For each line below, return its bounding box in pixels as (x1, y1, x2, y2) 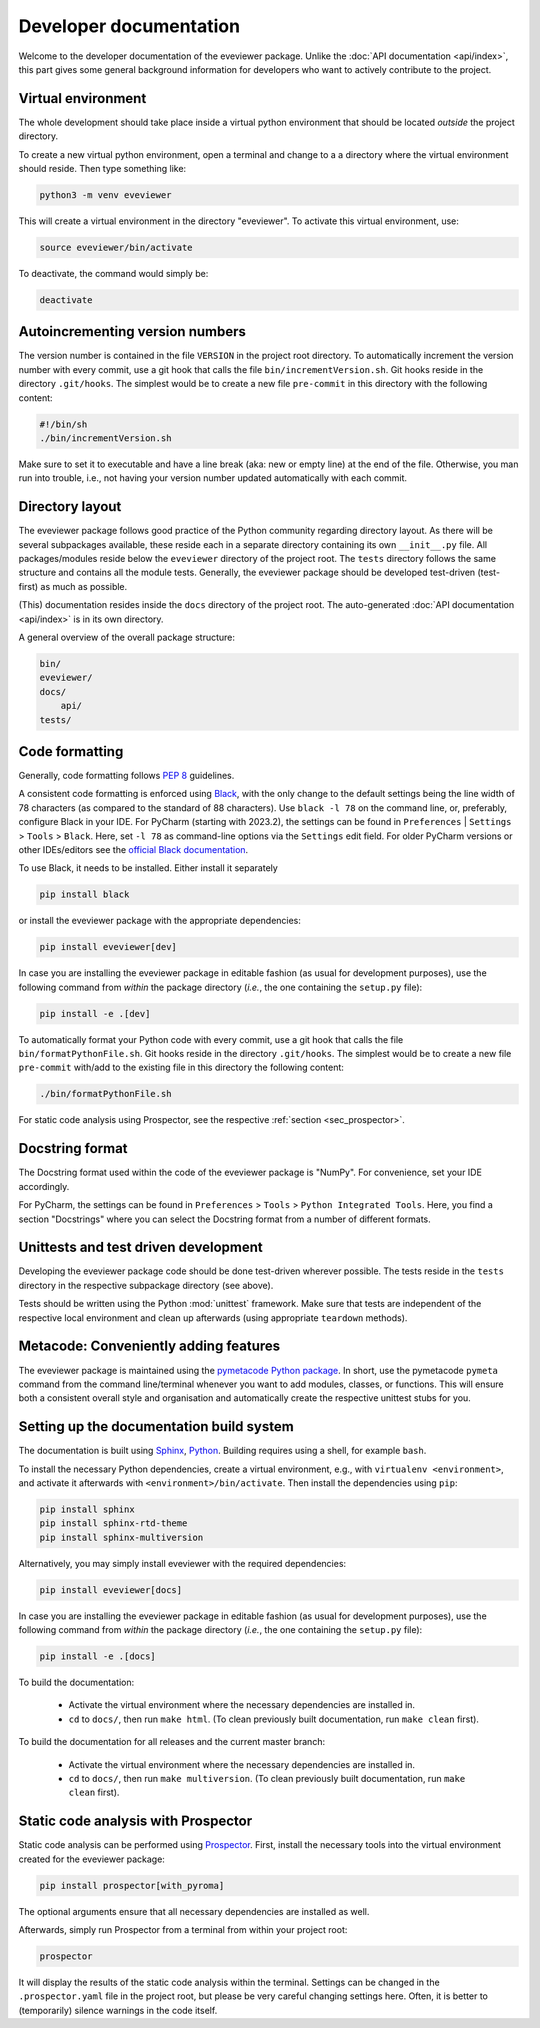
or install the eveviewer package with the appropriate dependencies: (18, 915, 302, 927)
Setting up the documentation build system (18, 1418, 294, 1435)
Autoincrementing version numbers (18, 323, 247, 340)
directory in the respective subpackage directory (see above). (18, 1279, 274, 1291)
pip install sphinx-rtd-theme (39, 1518, 188, 1529)
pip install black (39, 889, 130, 900)
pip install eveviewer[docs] (39, 1584, 183, 1595)
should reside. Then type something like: (18, 163, 187, 175)
